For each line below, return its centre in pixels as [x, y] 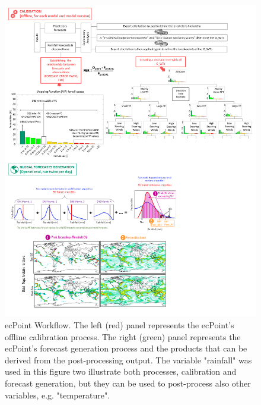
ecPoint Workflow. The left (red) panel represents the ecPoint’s [120, 324]
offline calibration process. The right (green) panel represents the [123, 336]
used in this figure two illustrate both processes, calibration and [121, 371]
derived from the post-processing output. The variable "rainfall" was [128, 360]
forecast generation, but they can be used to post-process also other [128, 383]
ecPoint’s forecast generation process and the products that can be [126, 348]
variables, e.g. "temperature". [58, 395]
